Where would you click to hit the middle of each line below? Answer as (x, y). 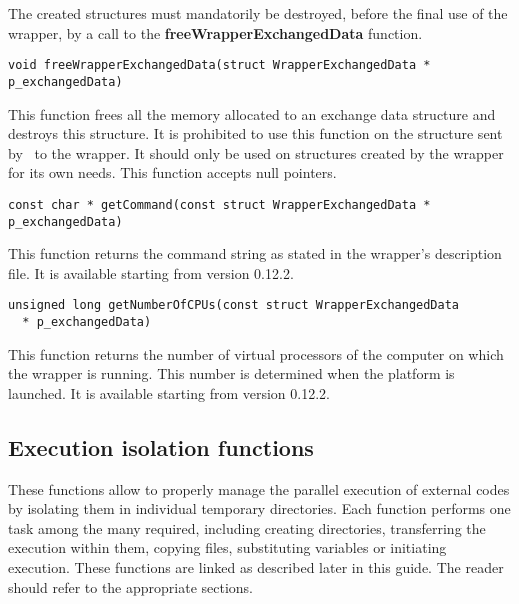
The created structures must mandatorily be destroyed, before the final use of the (258, 13)
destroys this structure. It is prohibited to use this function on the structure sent (255, 133)
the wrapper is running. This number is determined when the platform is (231, 373)
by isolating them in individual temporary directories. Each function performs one (259, 508)
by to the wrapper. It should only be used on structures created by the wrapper (256, 152)
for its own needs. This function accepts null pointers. (172, 172)
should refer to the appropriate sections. (131, 586)
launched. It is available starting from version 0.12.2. (169, 392)
